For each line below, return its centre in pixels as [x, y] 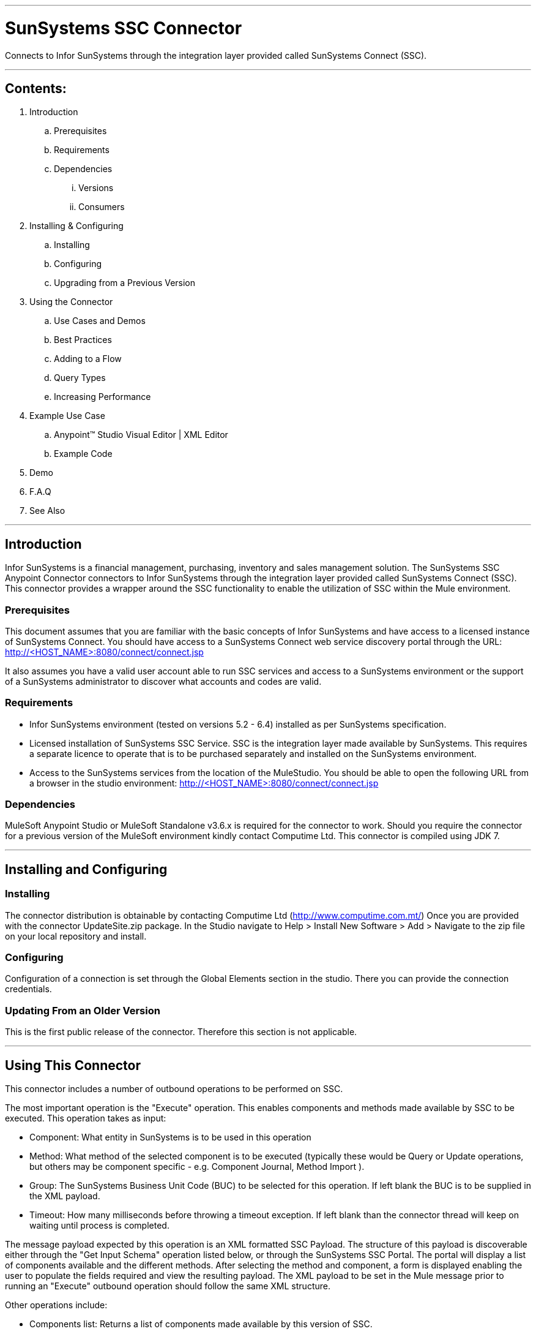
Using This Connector [73, 1065]
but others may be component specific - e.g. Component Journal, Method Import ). [197, 1166]
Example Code [83, 454]
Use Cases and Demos [100, 321]
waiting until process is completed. [99, 1225]
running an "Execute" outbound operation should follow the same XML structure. [168, 1286]
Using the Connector [71, 302]
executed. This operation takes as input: [86, 1118]
